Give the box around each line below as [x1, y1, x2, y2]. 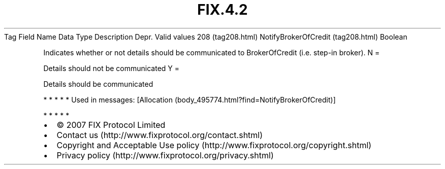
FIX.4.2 [197, 1, 248, 18]
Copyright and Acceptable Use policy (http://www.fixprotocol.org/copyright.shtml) [56, 140, 372, 150]
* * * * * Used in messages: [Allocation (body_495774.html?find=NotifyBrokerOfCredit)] [43, 95, 336, 104]
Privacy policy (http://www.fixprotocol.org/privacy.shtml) [56, 150, 274, 160]
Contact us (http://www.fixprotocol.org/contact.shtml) [56, 129, 263, 140]
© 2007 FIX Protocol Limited [56, 119, 166, 130]
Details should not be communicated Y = [43, 63, 180, 73]
